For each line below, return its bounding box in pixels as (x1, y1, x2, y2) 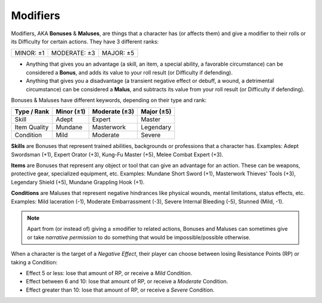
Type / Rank (14, 107, 49, 116)
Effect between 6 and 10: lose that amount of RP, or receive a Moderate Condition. (26, 278, 228, 285)
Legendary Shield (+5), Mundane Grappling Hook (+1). (11, 178, 145, 185)
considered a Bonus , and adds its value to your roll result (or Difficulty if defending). (26, 69, 233, 76)
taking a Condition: (11, 258, 58, 265)
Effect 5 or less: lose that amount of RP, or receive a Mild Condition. (26, 269, 192, 277)
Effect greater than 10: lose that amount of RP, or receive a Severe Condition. (26, 286, 215, 293)
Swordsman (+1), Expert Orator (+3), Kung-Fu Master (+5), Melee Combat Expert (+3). (11, 151, 224, 158)
